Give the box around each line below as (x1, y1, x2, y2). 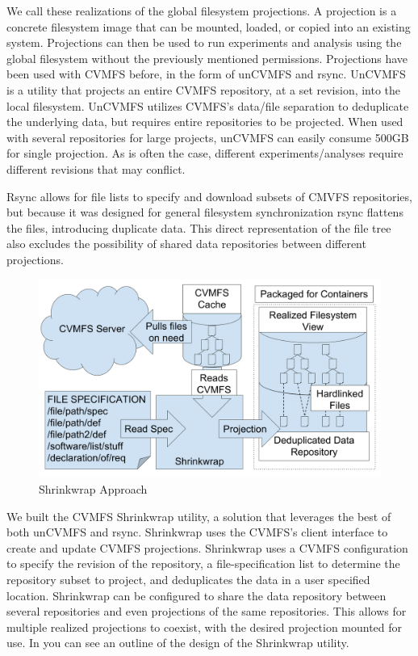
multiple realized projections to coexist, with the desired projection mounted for (6, 618, 403, 635)
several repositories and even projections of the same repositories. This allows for (6, 603, 407, 620)
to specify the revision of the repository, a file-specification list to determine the (6, 555, 400, 572)
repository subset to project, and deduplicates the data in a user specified (6, 571, 370, 588)
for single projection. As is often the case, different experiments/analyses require (6, 145, 403, 162)
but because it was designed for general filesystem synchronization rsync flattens (6, 204, 403, 221)
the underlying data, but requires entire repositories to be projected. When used (6, 113, 403, 130)
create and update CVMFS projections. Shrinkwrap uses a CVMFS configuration (6, 539, 408, 556)
